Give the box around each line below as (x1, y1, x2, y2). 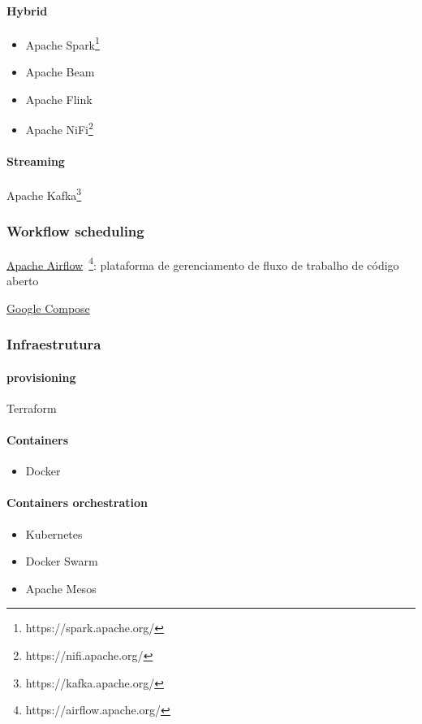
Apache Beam (25, 63, 95, 80)
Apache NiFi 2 (25, 119, 93, 137)
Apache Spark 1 (25, 33, 100, 53)
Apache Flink (25, 90, 93, 107)
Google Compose (6, 299, 90, 316)
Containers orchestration (6, 494, 148, 511)
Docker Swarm (25, 553, 98, 570)
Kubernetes (25, 525, 83, 542)
